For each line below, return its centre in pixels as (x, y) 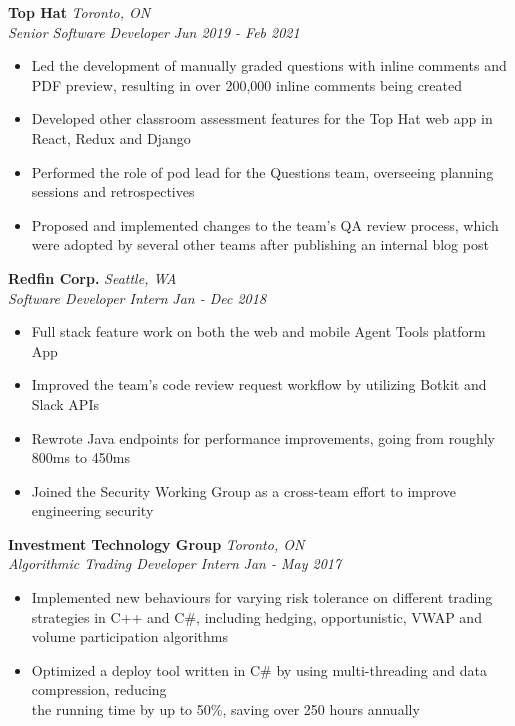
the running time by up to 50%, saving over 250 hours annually (225, 709)
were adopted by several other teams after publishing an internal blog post (260, 244)
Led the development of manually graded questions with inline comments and (269, 65)
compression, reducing (99, 689)
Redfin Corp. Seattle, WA (92, 277)
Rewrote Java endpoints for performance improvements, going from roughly (263, 437)
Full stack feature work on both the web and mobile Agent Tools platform (258, 331)
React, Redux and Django (111, 137)
